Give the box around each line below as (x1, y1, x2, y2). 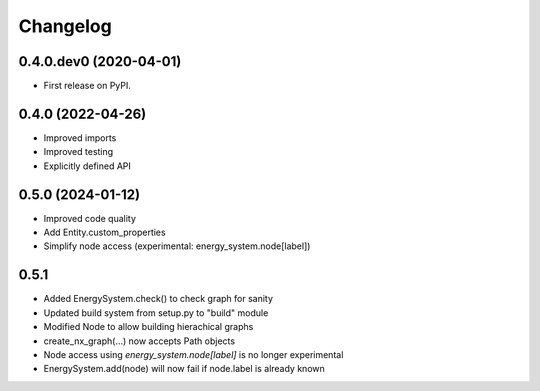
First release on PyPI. (43, 80, 132, 92)
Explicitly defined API (43, 160, 132, 172)
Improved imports (43, 131, 117, 144)
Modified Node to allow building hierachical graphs (43, 321, 254, 333)
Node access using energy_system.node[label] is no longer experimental (43, 348, 344, 360)
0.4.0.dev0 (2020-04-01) (18, 53, 182, 70)
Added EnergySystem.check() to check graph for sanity (43, 293, 274, 305)
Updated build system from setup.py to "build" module (43, 306, 269, 319)
